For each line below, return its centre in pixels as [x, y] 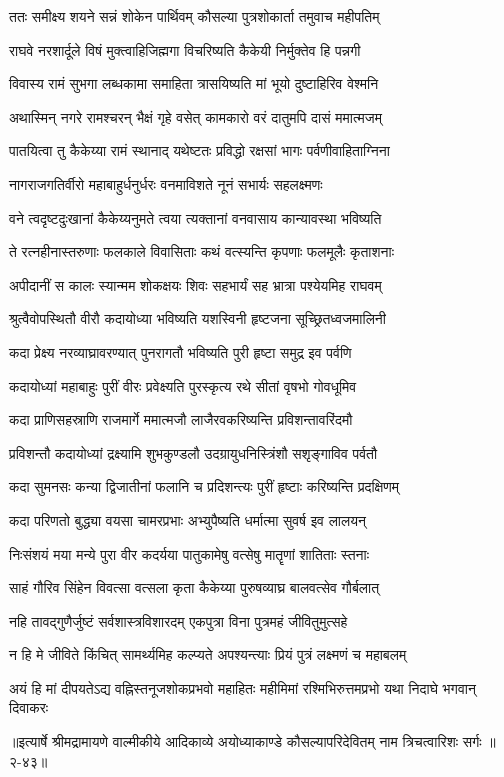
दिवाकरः [29, 707]
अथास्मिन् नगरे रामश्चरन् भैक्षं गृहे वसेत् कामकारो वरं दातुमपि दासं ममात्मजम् [195, 116]
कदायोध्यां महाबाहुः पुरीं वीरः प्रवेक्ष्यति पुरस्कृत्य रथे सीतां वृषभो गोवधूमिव [183, 385]
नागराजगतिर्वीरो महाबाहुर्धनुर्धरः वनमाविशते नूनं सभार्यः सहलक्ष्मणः [166, 183]
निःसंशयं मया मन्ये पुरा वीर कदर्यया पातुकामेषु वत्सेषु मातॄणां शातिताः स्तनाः [189, 553]
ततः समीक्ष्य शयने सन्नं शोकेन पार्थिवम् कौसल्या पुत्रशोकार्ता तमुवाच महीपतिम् [194, 16]
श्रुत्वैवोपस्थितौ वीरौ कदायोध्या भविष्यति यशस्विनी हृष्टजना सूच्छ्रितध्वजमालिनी [197, 318]
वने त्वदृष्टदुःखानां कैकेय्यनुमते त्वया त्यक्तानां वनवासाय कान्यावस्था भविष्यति [195, 217]
